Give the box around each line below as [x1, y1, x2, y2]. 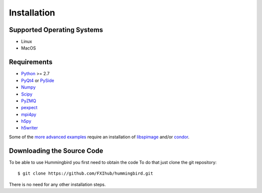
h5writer [21, 125, 38, 131]
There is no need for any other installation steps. [9, 181, 106, 187]
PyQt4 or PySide [21, 78, 54, 83]
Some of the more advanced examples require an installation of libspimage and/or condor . [9, 134, 190, 140]
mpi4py [21, 112, 36, 117]
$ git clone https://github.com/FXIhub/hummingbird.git [17, 171, 153, 177]
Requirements [9, 58, 53, 66]
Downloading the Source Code [9, 146, 103, 155]
